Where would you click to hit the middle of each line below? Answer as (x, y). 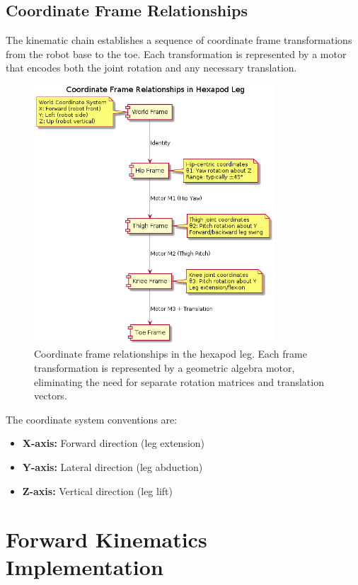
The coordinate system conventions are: (92, 419)
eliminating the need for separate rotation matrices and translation (179, 381)
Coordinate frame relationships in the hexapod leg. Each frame (171, 354)
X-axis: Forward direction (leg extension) (114, 443)
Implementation (85, 567)
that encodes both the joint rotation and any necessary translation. (151, 68)
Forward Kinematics (106, 539)
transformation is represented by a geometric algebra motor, (164, 367)
